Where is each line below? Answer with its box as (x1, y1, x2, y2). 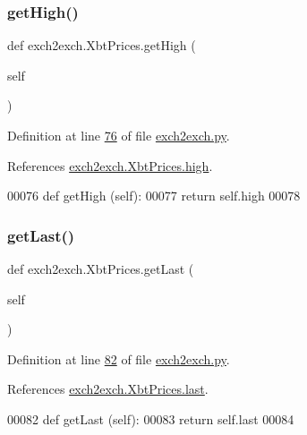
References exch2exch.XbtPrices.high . (7, 156, 213, 175)
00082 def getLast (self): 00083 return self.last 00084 (7, 409, 294, 428)
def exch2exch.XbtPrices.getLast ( (7, 260, 194, 277)
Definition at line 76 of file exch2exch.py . (7, 126, 230, 144)
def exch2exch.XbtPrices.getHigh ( (7, 36, 196, 55)
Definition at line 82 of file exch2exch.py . (7, 349, 230, 368)
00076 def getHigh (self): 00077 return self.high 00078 (7, 186, 301, 205)
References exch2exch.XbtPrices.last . (7, 380, 209, 398)
